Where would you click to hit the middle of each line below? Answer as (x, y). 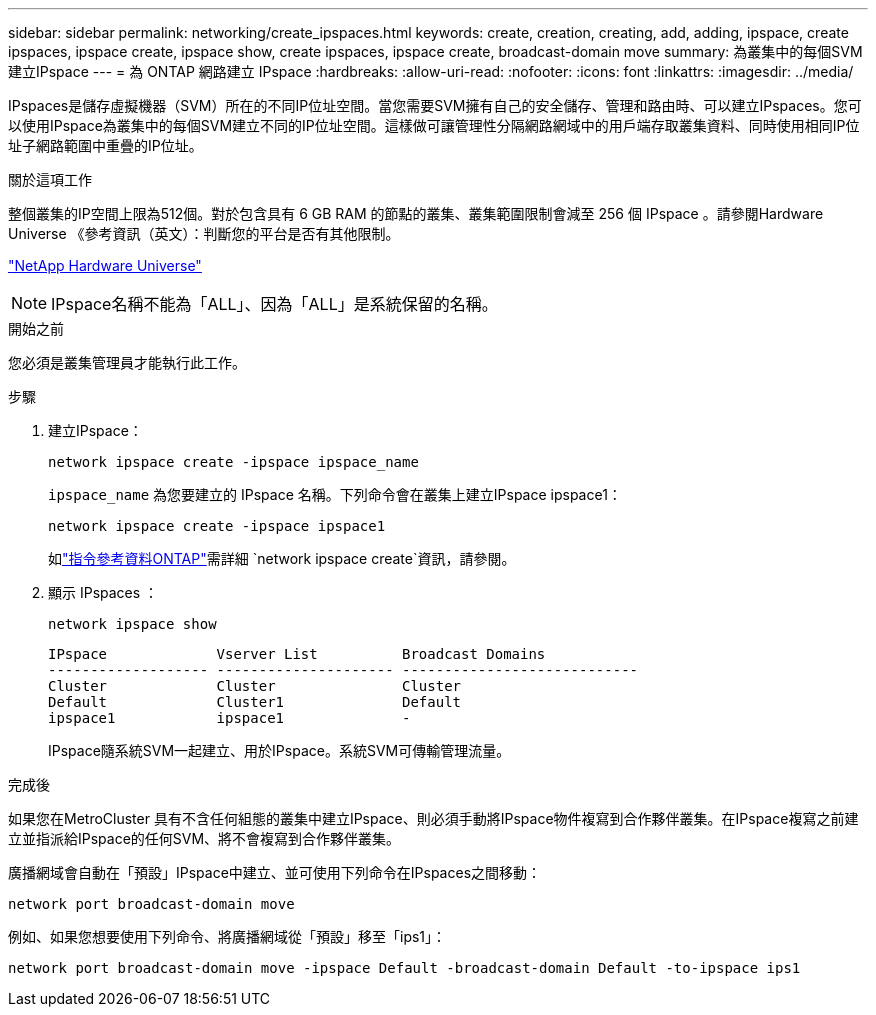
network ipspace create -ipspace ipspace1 (217, 526)
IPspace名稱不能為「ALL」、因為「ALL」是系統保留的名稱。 (274, 304)
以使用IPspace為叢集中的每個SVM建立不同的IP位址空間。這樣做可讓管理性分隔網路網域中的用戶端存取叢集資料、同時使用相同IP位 (434, 125)
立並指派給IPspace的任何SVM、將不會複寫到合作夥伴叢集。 (204, 838)
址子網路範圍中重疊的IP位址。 (105, 145)
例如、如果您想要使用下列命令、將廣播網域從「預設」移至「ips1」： (227, 936)
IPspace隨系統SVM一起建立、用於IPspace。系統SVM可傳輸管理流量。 (279, 750)
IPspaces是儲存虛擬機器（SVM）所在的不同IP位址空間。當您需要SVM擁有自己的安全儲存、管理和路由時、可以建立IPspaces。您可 (435, 105)
